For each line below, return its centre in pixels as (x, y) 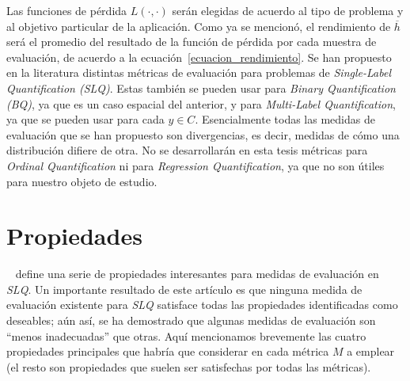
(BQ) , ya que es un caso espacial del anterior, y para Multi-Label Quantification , (201, 103)
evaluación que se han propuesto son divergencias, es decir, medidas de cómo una (203, 134)
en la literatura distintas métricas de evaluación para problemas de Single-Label (199, 72)
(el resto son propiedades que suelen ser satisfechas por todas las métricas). (189, 366)
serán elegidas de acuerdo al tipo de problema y (288, 10)
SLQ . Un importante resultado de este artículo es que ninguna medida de (184, 289)
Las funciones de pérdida (67, 10)
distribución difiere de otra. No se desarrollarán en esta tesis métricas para (187, 150)
